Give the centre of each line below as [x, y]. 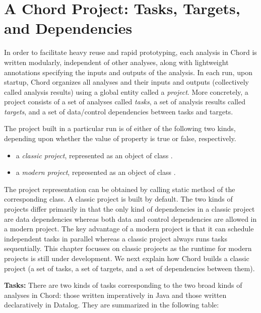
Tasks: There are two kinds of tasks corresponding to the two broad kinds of [123, 285]
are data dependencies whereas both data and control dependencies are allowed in [130, 218]
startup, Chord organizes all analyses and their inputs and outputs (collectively [126, 82]
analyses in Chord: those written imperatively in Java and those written [115, 295]
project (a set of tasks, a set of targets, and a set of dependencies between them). [129, 268]
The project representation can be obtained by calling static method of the [120, 189]
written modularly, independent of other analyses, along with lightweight [116, 62]
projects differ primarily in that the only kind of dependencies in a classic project [129, 209]
